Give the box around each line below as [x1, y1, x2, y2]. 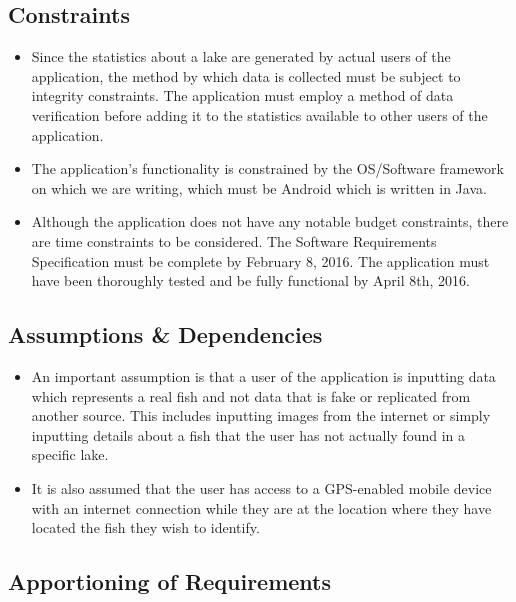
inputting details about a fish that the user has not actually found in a [31, 424, 466, 445]
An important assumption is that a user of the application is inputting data [31, 365, 496, 386]
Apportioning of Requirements [8, 566, 332, 597]
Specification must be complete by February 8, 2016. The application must [31, 250, 490, 271]
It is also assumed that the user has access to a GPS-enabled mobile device [31, 477, 492, 498]
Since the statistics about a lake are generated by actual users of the [31, 46, 451, 67]
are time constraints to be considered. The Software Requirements [31, 230, 437, 251]
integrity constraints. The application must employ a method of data [31, 85, 454, 106]
